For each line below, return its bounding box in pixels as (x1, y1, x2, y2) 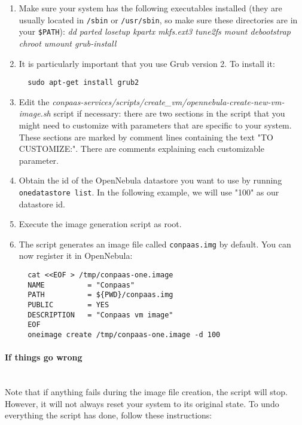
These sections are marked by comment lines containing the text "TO (19, 130, 273, 143)
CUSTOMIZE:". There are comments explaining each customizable (19, 142, 264, 155)
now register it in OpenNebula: (19, 249, 133, 262)
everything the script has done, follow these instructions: (5, 409, 212, 421)
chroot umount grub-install (19, 36, 117, 49)
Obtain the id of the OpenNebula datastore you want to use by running (19, 174, 282, 186)
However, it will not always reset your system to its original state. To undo (5, 397, 279, 409)
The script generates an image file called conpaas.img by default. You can (19, 237, 291, 250)
